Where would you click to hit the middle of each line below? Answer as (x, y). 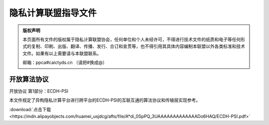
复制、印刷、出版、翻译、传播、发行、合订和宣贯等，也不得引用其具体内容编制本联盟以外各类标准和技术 (138, 46)
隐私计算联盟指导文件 (53, 13)
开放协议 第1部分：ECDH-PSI (39, 91)
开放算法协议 (29, 79)
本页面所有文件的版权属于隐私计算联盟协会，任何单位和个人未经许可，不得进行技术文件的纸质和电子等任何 (132, 39)
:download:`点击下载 (30, 109)
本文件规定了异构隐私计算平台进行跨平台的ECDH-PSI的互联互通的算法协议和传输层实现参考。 (105, 100)
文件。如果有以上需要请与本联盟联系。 (62, 53)
